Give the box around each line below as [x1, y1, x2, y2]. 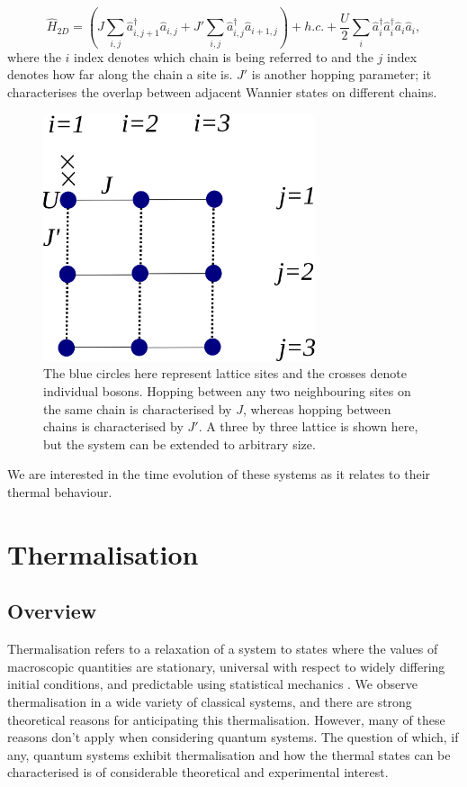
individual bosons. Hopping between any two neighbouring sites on [43, 381, 411, 400]
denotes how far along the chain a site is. [7, 65, 233, 84]
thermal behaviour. [7, 482, 112, 501]
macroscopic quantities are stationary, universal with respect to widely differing [7, 656, 445, 675]
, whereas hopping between [242, 399, 391, 418]
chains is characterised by [43, 417, 184, 436]
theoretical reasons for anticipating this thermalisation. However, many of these [7, 710, 445, 728]
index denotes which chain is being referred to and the [74, 47, 373, 66]
